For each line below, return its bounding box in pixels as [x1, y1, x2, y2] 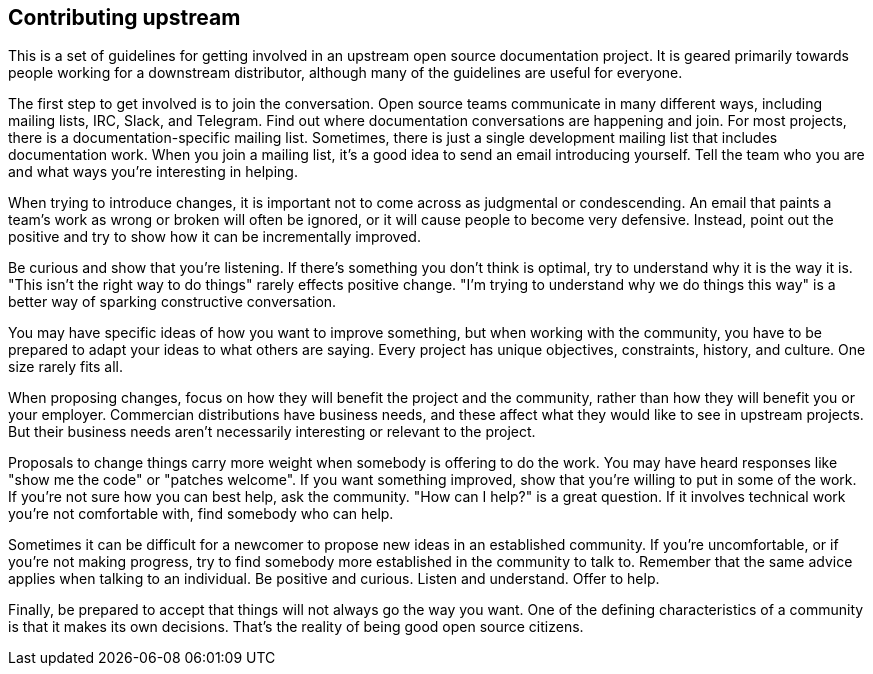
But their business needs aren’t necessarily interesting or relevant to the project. [8, 423, 536, 441]
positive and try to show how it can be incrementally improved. [8, 228, 421, 246]
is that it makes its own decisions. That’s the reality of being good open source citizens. [8, 618, 584, 636]
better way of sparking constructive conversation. [8, 293, 337, 311]
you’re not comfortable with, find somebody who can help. [8, 505, 394, 523]
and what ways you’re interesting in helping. [8, 163, 298, 181]
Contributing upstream [8, 5, 241, 30]
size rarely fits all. [8, 358, 124, 376]
